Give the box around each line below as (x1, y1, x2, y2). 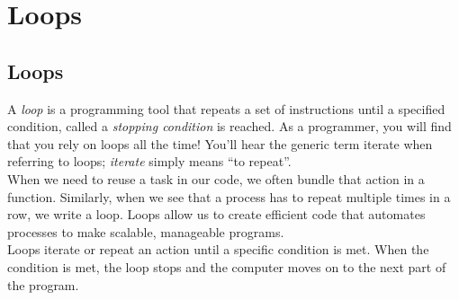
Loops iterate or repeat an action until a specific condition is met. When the (7, 240, 429, 259)
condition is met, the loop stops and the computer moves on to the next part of (7, 257, 446, 276)
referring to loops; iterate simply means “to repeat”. (7, 152, 292, 171)
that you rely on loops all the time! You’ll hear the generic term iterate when (7, 134, 433, 153)
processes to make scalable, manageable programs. (7, 222, 284, 241)
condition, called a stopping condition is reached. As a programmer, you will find (7, 117, 452, 136)
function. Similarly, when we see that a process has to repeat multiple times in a (7, 187, 451, 206)
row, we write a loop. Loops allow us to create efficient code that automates (7, 205, 426, 224)
